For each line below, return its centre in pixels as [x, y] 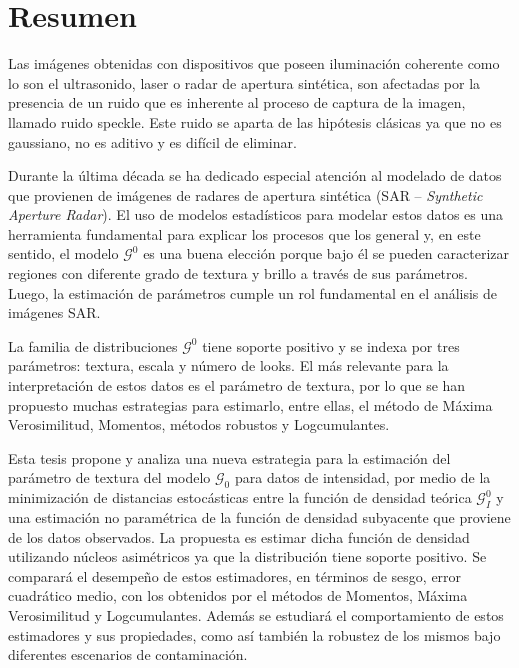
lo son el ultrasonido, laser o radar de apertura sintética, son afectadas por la [244, 82]
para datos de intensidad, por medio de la [362, 477]
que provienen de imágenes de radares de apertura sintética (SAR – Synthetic [245, 194]
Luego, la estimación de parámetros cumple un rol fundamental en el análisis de [253, 292]
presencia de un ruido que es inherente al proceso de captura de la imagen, [237, 102]
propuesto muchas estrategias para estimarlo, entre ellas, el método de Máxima [250, 404]
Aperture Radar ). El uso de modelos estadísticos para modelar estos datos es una [256, 214]
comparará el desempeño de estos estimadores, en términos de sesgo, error [235, 575]
